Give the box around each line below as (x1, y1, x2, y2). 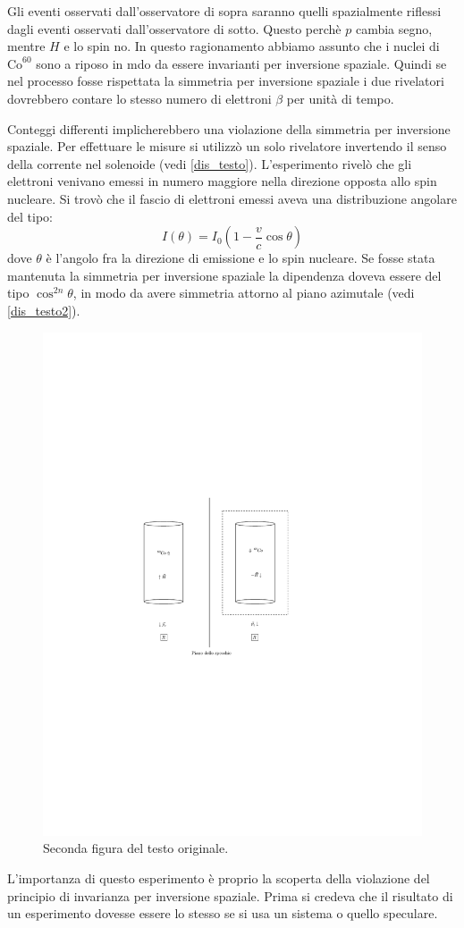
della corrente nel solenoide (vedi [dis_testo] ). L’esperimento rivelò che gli (7, 154, 412, 173)
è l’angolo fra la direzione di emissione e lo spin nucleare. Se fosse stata (46, 249, 435, 267)
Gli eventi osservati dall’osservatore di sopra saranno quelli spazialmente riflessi (7, 2, 442, 20)
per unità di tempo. (286, 89, 394, 107)
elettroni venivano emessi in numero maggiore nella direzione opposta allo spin (7, 172, 437, 190)
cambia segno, (355, 19, 433, 38)
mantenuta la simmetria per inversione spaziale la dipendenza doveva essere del (7, 266, 442, 284)
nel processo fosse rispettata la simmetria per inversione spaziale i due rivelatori (7, 72, 444, 90)
